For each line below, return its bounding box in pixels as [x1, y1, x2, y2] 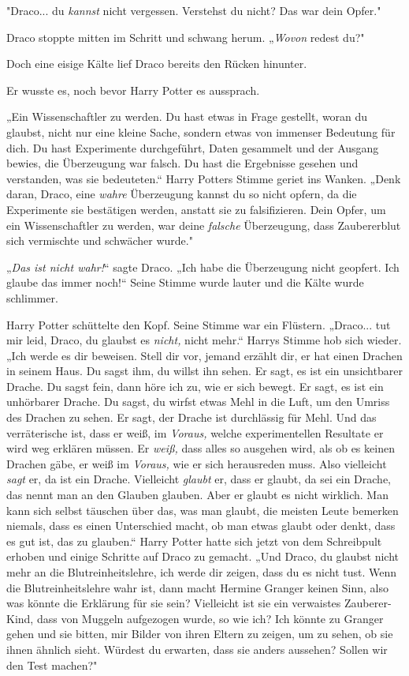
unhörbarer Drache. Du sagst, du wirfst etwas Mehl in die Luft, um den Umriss [6, 393, 390, 410]
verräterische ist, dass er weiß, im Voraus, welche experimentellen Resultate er [6, 424, 384, 441]
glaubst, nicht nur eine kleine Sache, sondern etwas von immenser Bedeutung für [6, 123, 396, 140]
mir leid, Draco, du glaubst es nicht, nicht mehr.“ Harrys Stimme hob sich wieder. [6, 332, 402, 348]
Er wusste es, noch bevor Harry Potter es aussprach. [6, 81, 260, 98]
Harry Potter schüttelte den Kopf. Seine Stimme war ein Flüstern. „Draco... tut [6, 316, 391, 332]
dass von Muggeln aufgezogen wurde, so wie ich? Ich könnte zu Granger [36, 610, 384, 626]
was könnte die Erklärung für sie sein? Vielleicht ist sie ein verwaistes [6, 595, 341, 611]
